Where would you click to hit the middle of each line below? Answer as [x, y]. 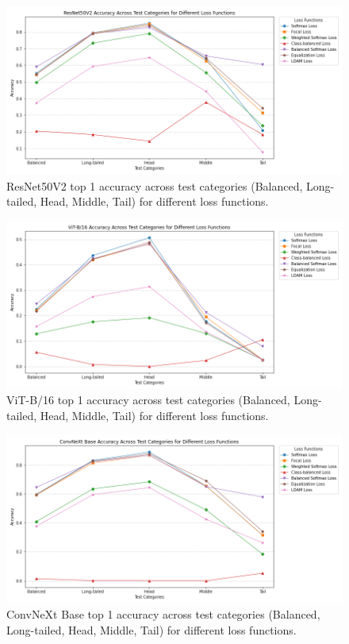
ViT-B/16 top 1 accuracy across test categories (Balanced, [148, 400]
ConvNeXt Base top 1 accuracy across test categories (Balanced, [163, 614]
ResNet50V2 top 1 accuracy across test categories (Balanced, [155, 185]
